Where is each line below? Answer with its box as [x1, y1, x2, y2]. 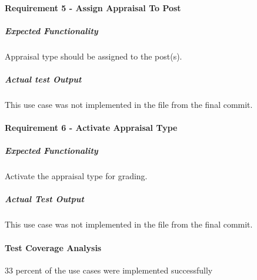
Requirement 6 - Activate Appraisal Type [5, 121, 178, 134]
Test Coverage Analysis [5, 241, 102, 253]
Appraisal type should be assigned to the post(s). [5, 50, 182, 62]
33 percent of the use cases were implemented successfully [5, 263, 213, 276]
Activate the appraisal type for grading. [5, 170, 148, 182]
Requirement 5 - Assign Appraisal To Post [5, 1, 181, 14]
